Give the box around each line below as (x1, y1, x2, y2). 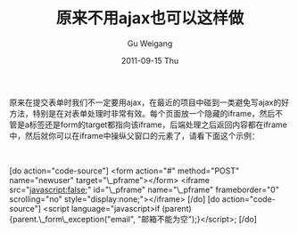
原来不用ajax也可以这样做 (55, 8, 244, 28)
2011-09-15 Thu (120, 55, 179, 66)
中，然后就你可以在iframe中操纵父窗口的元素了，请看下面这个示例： (9, 130, 261, 141)
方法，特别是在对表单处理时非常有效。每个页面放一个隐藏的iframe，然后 (9, 108, 276, 118)
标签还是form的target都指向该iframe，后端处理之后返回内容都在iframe (29, 119, 287, 130)
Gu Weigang (127, 37, 173, 49)
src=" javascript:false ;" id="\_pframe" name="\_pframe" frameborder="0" (9, 184, 279, 195)
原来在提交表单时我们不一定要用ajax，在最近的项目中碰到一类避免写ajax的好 (9, 97, 290, 108)
